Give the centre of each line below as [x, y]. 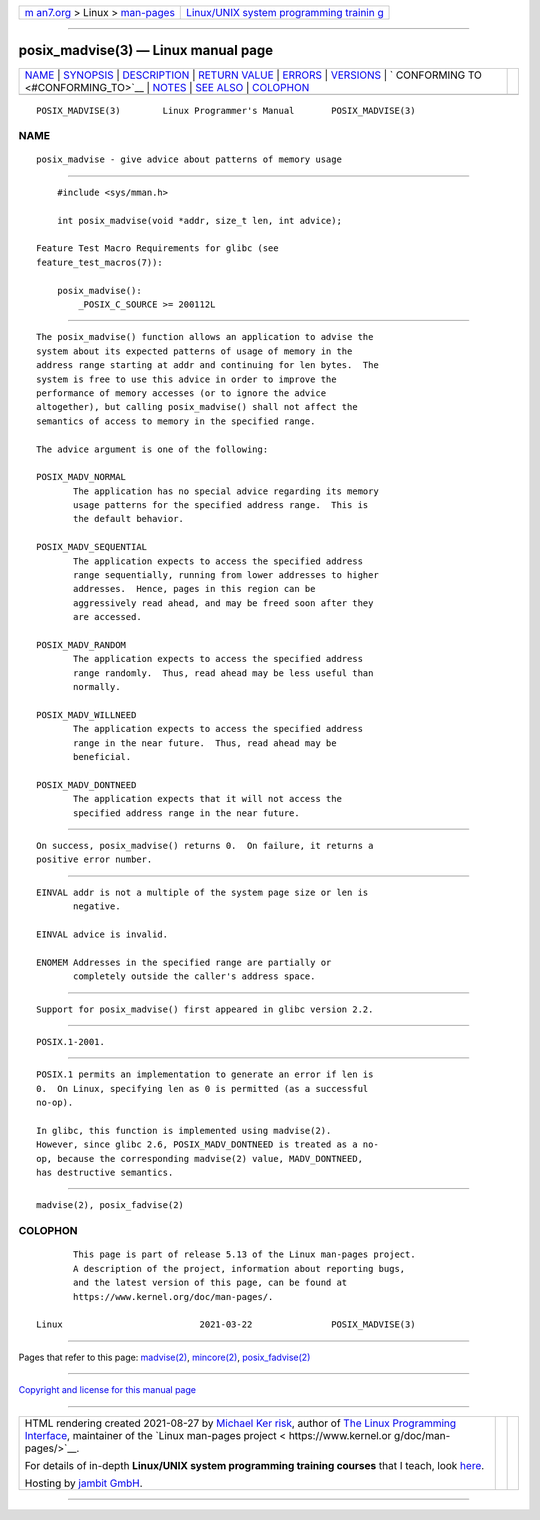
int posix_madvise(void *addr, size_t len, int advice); [199, 220]
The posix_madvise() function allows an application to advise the [205, 337]
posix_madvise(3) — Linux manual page [146, 50]
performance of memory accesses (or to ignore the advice [181, 393]
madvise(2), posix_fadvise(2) [110, 1205]
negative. [97, 906]
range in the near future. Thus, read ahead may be [205, 743]
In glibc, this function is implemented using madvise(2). [184, 1130]
